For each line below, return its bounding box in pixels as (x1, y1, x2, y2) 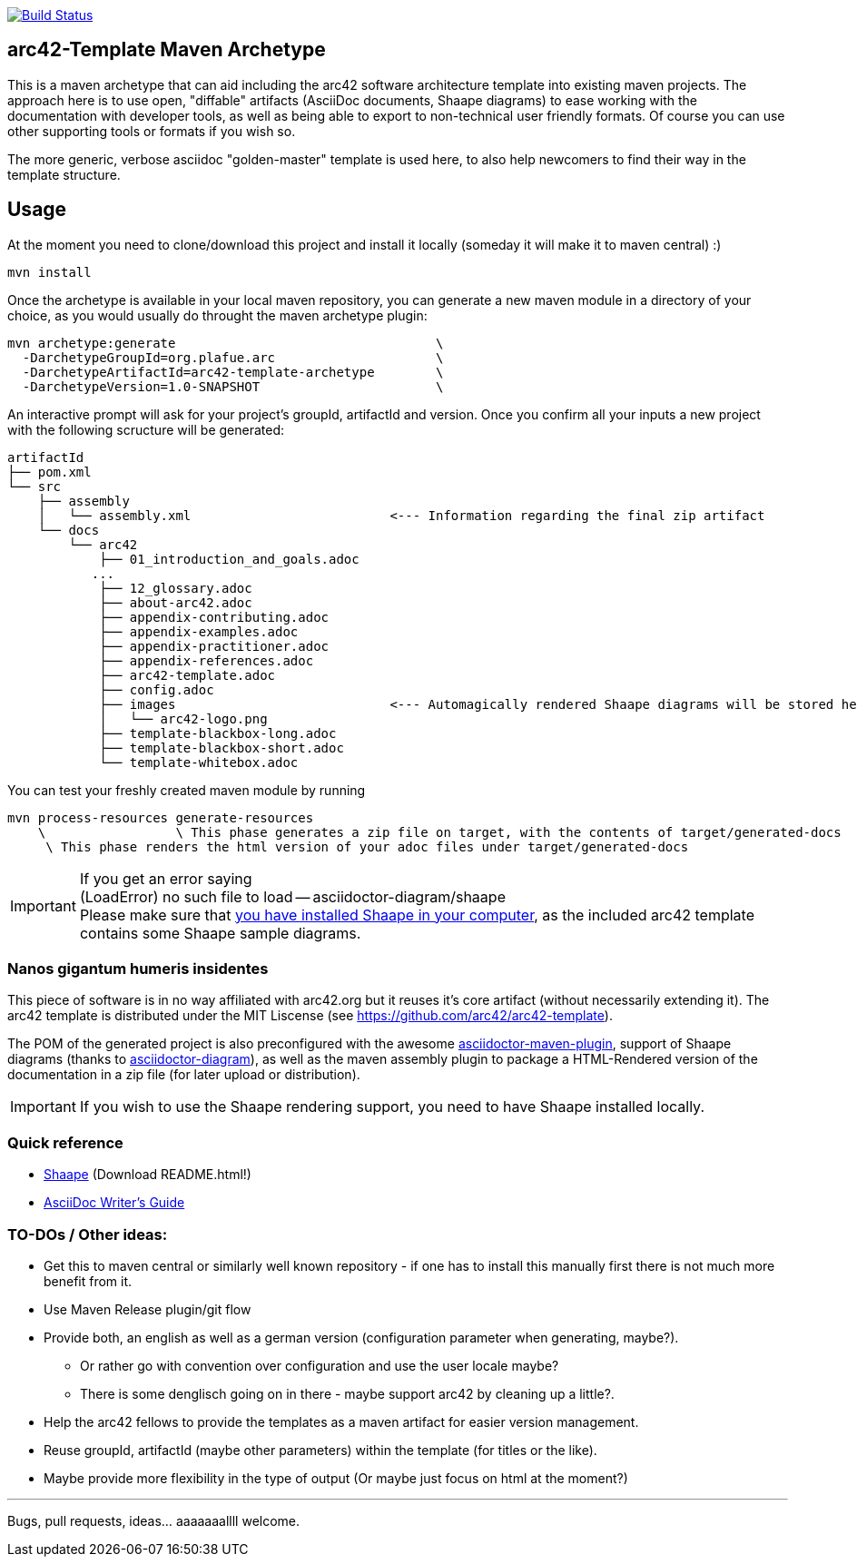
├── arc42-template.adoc (99, 667, 276, 683)
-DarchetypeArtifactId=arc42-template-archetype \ (22, 364, 444, 379)
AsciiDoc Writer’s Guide (44, 1195, 185, 1211)
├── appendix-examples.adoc (99, 624, 299, 639)
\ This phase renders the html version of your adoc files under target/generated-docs (45, 839, 689, 854)
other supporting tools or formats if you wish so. (7, 123, 296, 139)
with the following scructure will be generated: (7, 421, 285, 438)
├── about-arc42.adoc (99, 595, 252, 610)
